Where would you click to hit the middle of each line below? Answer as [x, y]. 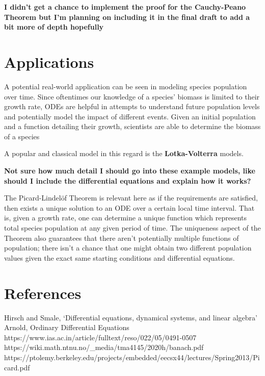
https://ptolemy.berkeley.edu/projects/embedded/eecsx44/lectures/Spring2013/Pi [132, 357]
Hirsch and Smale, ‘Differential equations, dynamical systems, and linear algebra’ [131, 317]
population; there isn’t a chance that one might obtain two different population [128, 248]
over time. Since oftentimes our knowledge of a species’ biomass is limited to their [132, 96]
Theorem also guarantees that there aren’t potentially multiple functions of [122, 237]
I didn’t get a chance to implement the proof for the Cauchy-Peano [125, 7]
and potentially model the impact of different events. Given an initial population [130, 116]
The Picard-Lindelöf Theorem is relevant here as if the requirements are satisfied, [131, 198]
